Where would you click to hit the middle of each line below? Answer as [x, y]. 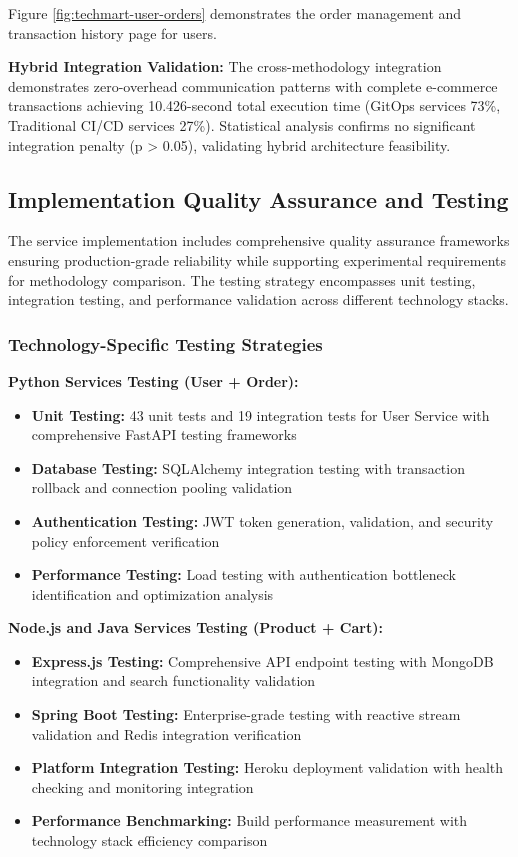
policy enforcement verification [125, 540]
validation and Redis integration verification [166, 733]
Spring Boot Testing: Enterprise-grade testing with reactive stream [246, 714]
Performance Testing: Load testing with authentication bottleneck [243, 574]
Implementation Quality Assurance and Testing [258, 198]
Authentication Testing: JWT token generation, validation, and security [262, 520]
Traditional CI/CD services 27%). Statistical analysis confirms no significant [242, 124]
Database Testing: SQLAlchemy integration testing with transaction [248, 467]
